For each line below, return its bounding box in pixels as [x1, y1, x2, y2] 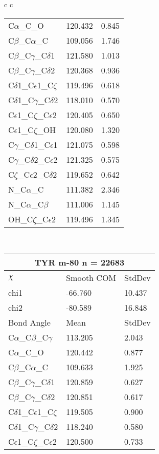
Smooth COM [66, 272, 117, 284]
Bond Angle [8, 316, 51, 329]
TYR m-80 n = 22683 [34, 256, 125, 269]
